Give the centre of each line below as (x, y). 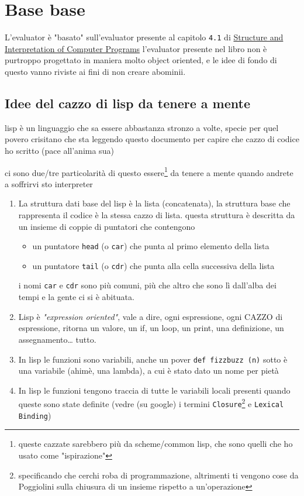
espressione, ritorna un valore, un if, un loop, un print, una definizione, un (151, 328)
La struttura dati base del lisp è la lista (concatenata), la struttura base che (154, 203)
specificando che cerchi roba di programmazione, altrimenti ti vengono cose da (158, 475)
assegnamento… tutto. (57, 339)
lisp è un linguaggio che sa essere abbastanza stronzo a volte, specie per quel (142, 127)
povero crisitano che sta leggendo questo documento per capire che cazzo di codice (152, 139)
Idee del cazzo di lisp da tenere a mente (127, 103)
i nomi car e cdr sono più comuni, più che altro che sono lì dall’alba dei (147, 285)
